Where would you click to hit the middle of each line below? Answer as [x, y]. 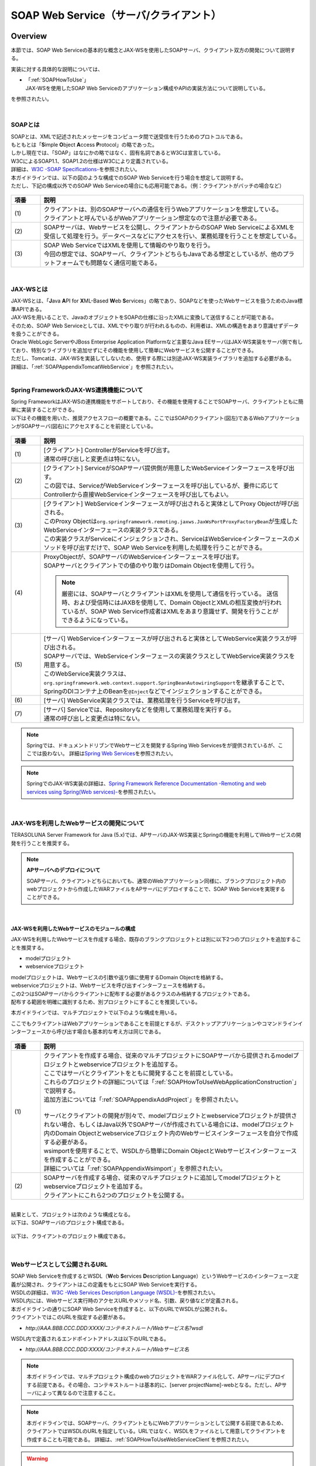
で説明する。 [61, 1091]
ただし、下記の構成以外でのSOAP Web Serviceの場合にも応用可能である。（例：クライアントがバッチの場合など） [148, 185]
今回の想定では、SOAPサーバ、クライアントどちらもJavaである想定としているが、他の [163, 254]
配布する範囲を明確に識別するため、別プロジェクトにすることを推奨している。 [106, 1002]
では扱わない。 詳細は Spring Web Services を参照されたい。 [104, 754]
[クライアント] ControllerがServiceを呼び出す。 [109, 450]
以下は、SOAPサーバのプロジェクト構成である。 [69, 1223]
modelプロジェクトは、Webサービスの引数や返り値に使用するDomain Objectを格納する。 [118, 977]
